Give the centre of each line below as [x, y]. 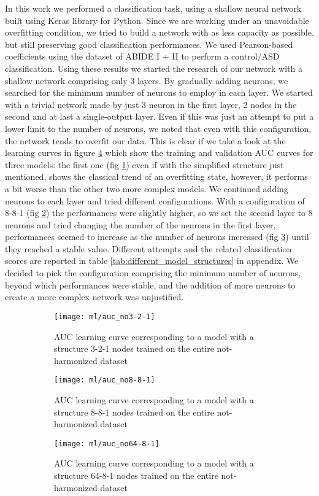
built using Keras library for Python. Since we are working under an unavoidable [157, 20]
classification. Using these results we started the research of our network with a [154, 68]
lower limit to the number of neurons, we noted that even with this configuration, [158, 128]
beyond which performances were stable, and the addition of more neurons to [150, 285]
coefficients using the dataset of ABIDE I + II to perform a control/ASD [142, 56]
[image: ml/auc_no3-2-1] [105, 316]
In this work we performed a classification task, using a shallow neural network [153, 8]
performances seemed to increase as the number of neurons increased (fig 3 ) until [157, 237]
